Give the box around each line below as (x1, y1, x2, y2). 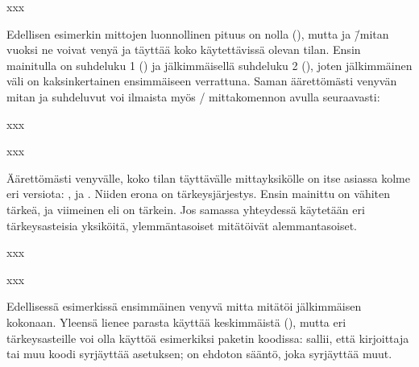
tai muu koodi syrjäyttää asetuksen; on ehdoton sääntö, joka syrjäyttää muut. (6, 345, 392, 362)
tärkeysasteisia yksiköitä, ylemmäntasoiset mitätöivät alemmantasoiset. (6, 216, 357, 233)
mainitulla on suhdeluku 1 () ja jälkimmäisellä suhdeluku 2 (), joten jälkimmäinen (6, 56, 413, 73)
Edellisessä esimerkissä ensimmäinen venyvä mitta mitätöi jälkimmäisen (6, 298, 362, 315)
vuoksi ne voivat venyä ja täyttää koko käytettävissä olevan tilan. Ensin (6, 41, 361, 58)
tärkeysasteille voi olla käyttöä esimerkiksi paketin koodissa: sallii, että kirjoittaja (6, 329, 409, 346)
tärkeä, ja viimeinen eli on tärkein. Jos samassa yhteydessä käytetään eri (6, 200, 365, 217)
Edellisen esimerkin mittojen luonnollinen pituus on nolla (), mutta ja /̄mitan (6, 25, 389, 42)
